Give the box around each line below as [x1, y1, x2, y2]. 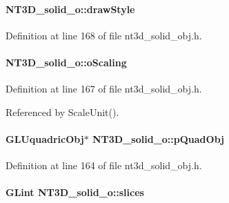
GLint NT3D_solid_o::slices [6, 185, 144, 200]
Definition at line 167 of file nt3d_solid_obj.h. [6, 81, 202, 96]
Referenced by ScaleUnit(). [6, 104, 119, 119]
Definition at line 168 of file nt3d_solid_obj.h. [6, 28, 202, 42]
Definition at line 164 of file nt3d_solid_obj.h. [6, 158, 202, 173]
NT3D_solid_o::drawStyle [6, 1, 135, 16]
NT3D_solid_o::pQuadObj [92, 131, 224, 146]
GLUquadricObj [6, 131, 84, 146]
